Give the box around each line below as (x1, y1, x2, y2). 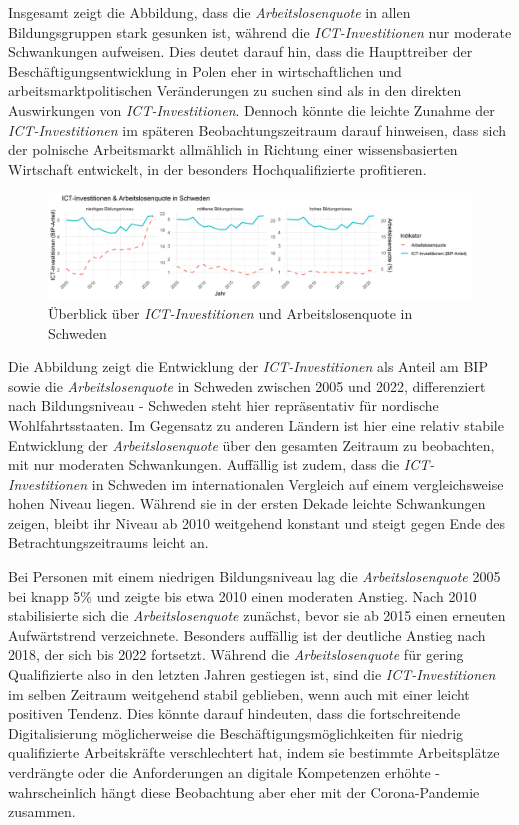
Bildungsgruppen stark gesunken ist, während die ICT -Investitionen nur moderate (8, 21, 512, 42)
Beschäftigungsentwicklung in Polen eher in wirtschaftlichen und (8, 60, 402, 81)
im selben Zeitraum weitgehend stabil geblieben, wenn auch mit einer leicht (8, 683, 470, 704)
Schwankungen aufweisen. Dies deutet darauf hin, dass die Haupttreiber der (8, 41, 473, 62)
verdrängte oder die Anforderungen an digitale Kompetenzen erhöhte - (8, 762, 440, 782)
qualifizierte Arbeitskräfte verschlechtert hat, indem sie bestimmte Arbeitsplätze (8, 742, 500, 763)
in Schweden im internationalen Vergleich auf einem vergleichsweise (91, 473, 504, 494)
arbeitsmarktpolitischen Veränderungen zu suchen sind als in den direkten (8, 80, 462, 101)
